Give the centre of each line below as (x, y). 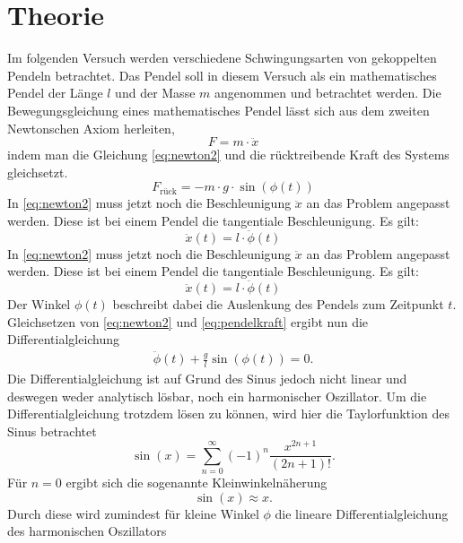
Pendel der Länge (55, 93)
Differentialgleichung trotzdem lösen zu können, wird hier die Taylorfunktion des (228, 414)
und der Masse (155, 93)
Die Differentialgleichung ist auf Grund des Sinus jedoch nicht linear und (207, 378)
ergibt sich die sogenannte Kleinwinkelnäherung (197, 483)
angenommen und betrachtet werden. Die (328, 93)
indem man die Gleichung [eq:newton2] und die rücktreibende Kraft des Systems (228, 155)
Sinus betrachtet (52, 431)
